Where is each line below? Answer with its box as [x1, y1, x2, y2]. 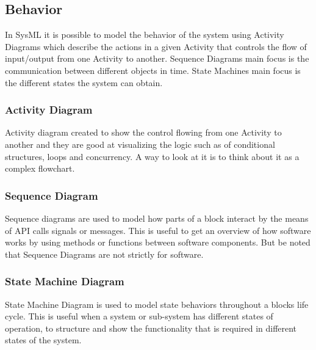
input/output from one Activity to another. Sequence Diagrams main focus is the [5, 52, 309, 65]
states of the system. [5, 334, 82, 346]
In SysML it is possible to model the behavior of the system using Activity [5, 28, 284, 41]
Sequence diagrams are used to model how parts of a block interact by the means [5, 211, 309, 224]
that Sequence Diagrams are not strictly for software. [5, 247, 204, 260]
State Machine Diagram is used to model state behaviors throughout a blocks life [5, 297, 309, 310]
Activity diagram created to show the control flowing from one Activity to [5, 126, 282, 139]
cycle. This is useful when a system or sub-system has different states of [5, 310, 273, 323]
